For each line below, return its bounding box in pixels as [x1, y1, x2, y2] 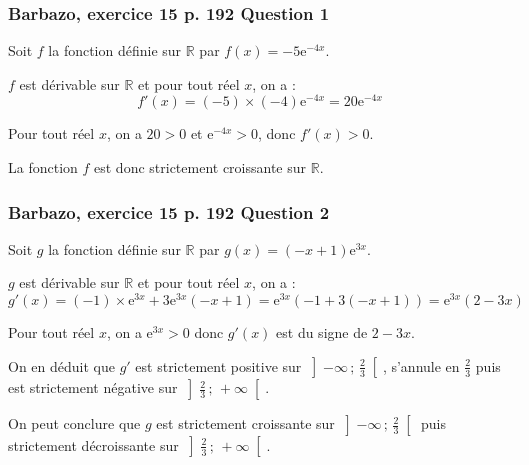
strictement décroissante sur [8, 434, 179, 455]
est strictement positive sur [135, 355, 302, 376]
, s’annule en [382, 355, 460, 376]
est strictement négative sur [8, 377, 178, 398]
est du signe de [276, 322, 368, 343]
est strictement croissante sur [156, 413, 335, 434]
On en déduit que [8, 355, 115, 376]
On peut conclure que [8, 413, 141, 434]
